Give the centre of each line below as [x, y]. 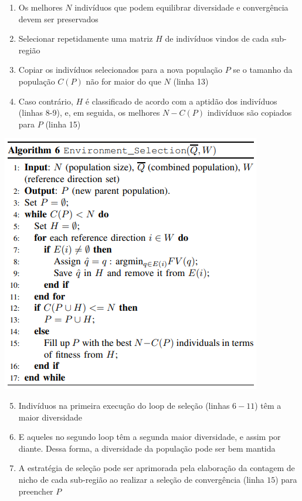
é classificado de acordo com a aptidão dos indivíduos [181, 101]
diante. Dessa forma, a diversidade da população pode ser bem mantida [147, 448]
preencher [36, 491]
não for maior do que [123, 81]
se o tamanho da [263, 70]
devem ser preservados [58, 19]
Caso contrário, [46, 101]
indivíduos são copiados [250, 112]
